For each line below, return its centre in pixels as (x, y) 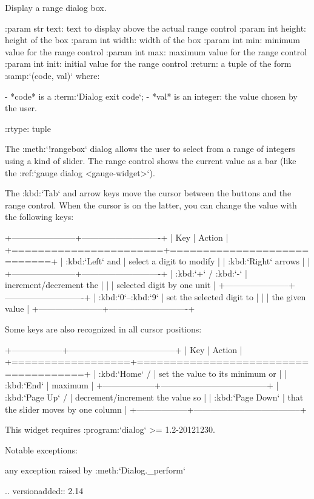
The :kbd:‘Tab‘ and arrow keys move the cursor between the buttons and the (148, 193)
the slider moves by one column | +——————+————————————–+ (156, 409)
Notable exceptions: (41, 449)
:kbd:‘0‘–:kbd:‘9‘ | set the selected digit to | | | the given (202, 296)
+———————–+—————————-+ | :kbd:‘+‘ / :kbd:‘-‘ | (126, 273)
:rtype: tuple (28, 128)
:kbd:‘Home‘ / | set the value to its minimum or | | (192, 373)
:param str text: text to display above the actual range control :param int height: (155, 28)
